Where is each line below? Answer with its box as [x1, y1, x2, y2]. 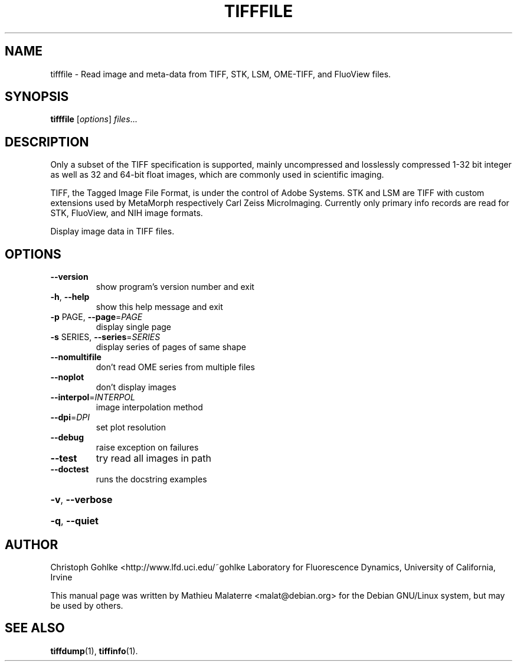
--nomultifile [50, 352, 102, 363]
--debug [50, 432, 84, 443]
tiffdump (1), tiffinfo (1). [50, 645, 138, 656]
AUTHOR [5, 537, 58, 552]
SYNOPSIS [5, 89, 69, 105]
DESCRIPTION [5, 134, 89, 149]
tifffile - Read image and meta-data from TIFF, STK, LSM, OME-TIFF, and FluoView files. [50, 68, 391, 79]
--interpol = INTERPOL [50, 392, 135, 403]
